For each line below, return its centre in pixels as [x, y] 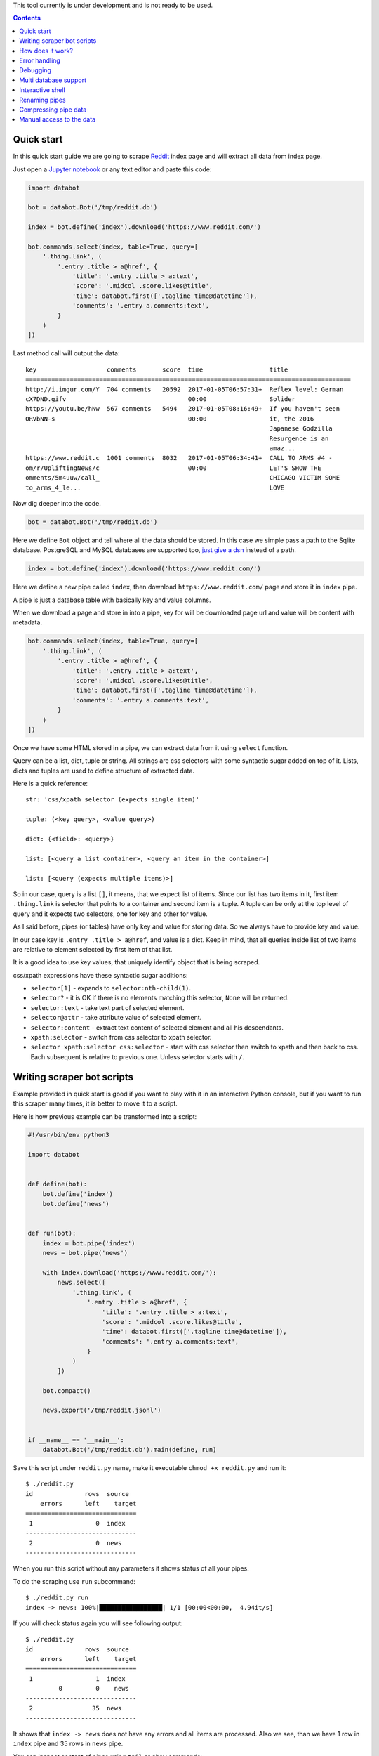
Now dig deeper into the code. [57, 503]
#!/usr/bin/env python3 [69, 1135]
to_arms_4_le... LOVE [155, 487]
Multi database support [53, 80]
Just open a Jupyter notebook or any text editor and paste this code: [112, 169]
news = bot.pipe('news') [85, 1253]
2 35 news [75, 1708]
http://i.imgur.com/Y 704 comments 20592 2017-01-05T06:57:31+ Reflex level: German [185, 389]
